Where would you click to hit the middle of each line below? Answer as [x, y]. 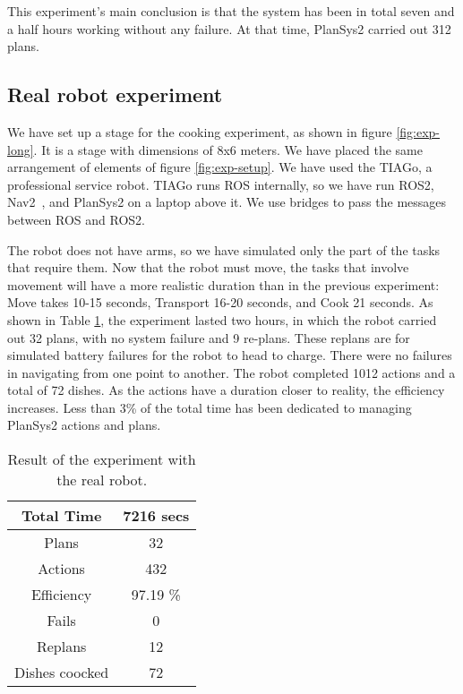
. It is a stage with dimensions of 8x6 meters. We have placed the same [228, 149]
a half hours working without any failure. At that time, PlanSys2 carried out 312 [229, 28]
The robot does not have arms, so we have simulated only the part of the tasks [224, 249]
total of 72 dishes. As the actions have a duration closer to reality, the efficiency [226, 390]
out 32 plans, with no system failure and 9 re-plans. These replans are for [209, 337]
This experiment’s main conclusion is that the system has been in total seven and [231, 11]
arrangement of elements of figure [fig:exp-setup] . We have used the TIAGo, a [220, 167]
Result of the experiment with [102, 459]
